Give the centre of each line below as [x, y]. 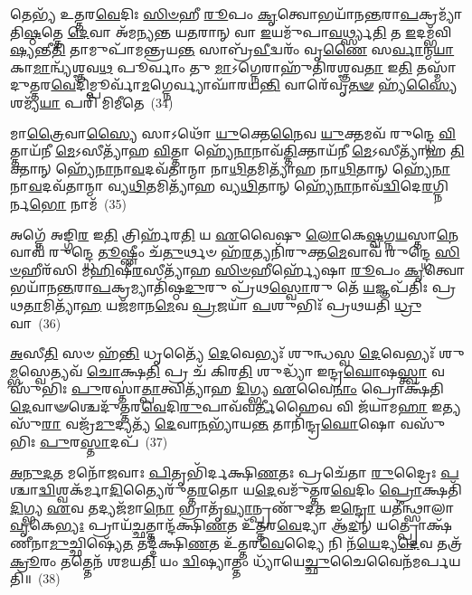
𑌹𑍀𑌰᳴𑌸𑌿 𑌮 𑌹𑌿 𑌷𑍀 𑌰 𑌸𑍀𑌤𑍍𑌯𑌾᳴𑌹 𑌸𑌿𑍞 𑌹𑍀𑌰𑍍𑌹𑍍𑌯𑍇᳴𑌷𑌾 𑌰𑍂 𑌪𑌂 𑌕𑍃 [222, 269]
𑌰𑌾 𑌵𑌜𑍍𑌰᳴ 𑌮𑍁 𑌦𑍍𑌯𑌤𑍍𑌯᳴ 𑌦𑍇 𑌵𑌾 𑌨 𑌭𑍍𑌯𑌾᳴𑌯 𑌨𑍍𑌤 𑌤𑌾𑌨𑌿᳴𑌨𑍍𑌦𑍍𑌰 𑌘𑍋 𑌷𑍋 [218, 424]
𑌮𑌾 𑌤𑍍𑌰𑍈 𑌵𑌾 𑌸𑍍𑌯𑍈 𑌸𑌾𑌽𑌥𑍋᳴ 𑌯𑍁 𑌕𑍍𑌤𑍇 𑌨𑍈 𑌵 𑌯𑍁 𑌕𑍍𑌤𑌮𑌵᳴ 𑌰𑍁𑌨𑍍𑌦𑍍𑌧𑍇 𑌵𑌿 [233, 132]
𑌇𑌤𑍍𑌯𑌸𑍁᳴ [446, 406]
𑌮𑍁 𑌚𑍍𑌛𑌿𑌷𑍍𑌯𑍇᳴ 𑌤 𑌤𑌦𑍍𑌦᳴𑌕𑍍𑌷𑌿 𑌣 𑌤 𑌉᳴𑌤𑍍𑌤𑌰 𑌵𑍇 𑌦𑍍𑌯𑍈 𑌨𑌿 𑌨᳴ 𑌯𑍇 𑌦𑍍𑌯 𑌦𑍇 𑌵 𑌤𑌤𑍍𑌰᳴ [256, 543]
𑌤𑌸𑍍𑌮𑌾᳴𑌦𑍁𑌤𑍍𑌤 [436, 66]
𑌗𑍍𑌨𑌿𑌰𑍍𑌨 [440, 186]
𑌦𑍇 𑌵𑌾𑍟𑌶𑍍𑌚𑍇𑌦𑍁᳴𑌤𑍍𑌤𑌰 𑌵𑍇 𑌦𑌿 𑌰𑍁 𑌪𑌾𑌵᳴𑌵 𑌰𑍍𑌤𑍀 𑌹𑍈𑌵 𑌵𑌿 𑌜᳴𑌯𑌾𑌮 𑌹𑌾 [219, 406]
